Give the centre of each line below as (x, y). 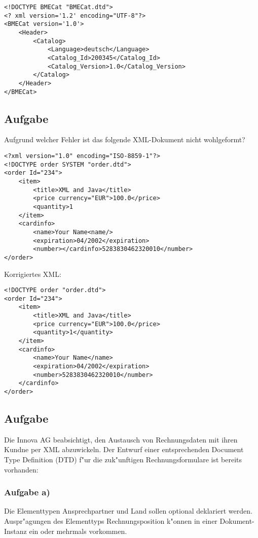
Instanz (15, 531)
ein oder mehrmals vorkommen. (78, 531)
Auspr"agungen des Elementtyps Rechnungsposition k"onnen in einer (111, 521)
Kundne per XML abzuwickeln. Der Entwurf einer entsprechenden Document (124, 449)
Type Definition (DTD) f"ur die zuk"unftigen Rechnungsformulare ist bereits (123, 460)
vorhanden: (21, 469)
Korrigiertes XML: (33, 274)
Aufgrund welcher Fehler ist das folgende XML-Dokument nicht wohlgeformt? (125, 139)
